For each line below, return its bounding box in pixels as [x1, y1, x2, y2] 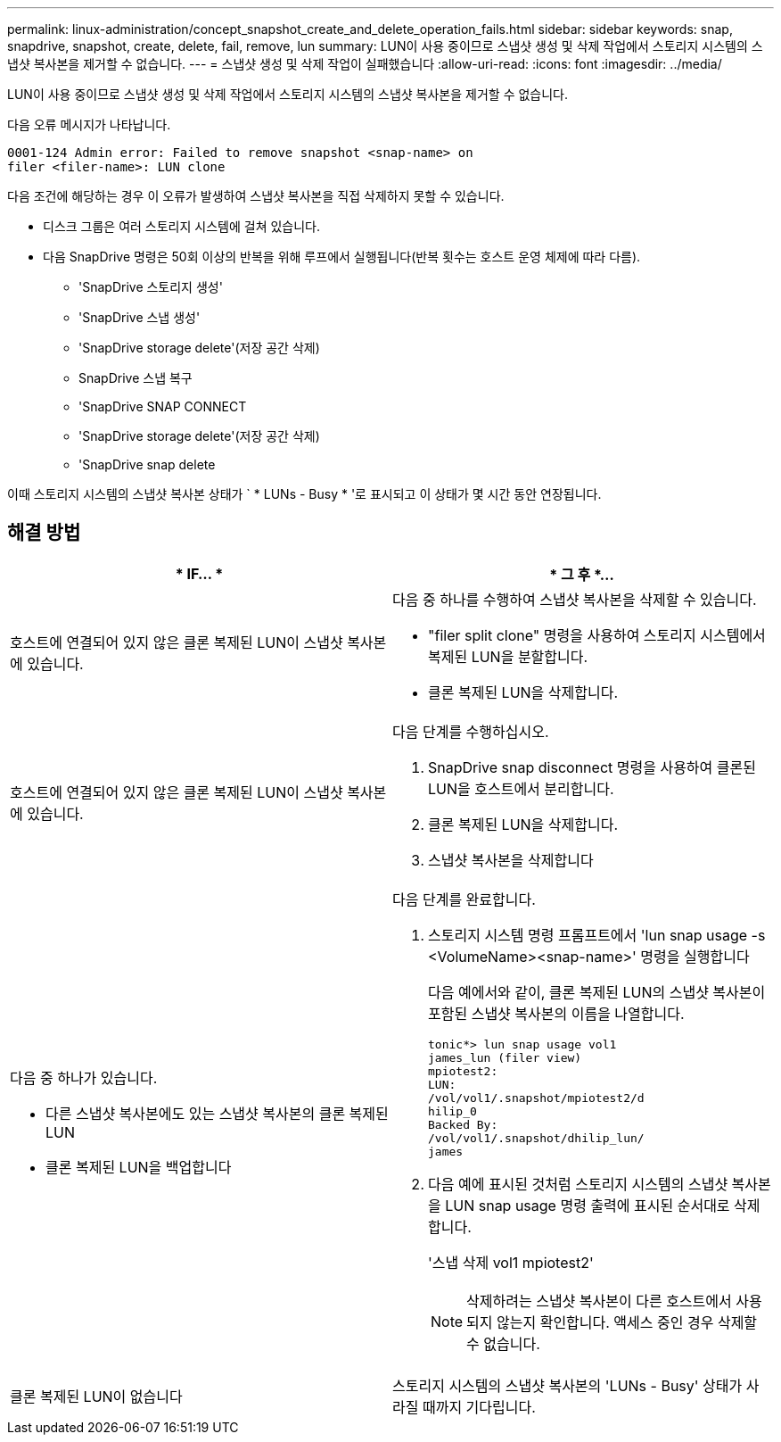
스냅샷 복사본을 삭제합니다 [428, 850, 594, 869]
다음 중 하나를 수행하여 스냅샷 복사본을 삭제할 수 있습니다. [392, 590, 757, 609]
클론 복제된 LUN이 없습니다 [10, 1387, 183, 1405]
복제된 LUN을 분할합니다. [428, 647, 588, 666]
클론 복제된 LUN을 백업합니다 [45, 1158, 232, 1177]
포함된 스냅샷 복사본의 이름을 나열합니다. [428, 1004, 685, 1023]
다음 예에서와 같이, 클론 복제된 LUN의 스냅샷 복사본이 [428, 982, 766, 1001]
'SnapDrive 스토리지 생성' [78, 279, 223, 294]
